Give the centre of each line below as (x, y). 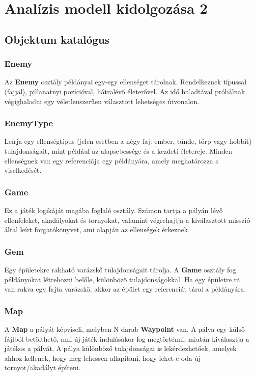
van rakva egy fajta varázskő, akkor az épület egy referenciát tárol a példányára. (125, 289)
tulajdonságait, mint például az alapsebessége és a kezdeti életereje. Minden (118, 150)
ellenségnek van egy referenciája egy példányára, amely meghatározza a (112, 160)
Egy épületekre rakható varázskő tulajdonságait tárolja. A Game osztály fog (120, 269)
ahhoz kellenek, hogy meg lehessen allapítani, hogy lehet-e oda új (102, 358)
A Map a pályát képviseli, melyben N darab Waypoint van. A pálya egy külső (125, 329)
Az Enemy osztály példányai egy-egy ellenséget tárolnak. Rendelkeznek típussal (126, 82)
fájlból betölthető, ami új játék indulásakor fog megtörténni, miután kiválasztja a (127, 338)
